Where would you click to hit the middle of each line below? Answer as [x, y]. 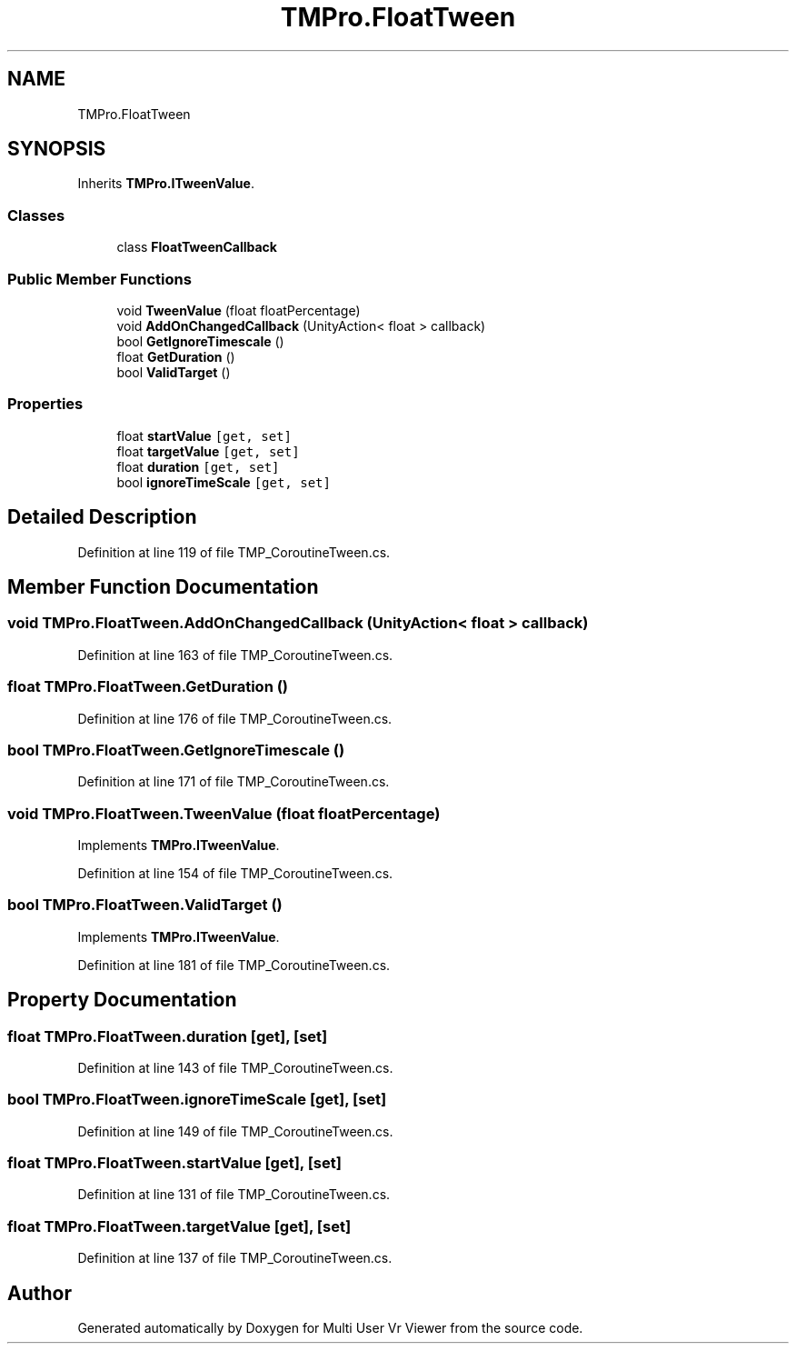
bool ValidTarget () [174, 372]
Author [40, 1293]
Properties [45, 404]
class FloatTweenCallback [197, 247]
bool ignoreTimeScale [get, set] [224, 482]
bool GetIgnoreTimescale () [200, 341]
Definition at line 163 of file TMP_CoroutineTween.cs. [235, 655]
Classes [36, 215]
